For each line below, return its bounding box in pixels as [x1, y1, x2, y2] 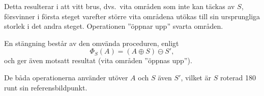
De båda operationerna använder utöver [4, 72, 128, 82]
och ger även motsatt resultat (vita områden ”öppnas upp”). [4, 55, 192, 66]
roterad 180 [220, 72, 256, 82]
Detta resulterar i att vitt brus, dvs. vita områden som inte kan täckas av [4, 1, 235, 11]
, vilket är [181, 72, 211, 82]
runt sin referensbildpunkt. [4, 82, 87, 92]
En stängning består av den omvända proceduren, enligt [4, 37, 179, 48]
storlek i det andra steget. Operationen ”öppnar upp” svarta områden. [4, 21, 223, 31]
